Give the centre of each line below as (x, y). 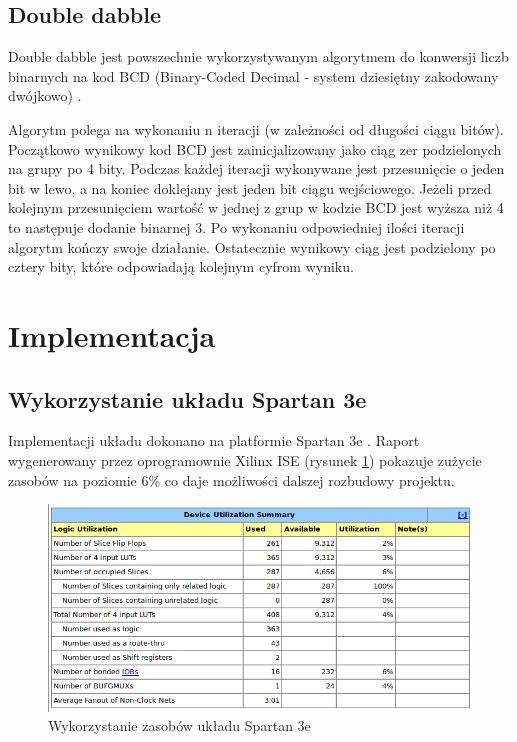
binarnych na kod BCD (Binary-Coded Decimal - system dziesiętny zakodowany (253, 75)
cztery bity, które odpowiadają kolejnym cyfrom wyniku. (181, 266)
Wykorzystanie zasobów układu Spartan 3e (179, 725)
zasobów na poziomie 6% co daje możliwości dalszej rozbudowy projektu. (231, 479)
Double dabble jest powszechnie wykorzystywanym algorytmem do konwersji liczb (258, 56)
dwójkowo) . (45, 95)
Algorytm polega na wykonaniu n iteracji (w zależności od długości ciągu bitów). (256, 128)
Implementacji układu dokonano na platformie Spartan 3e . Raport (214, 440)
